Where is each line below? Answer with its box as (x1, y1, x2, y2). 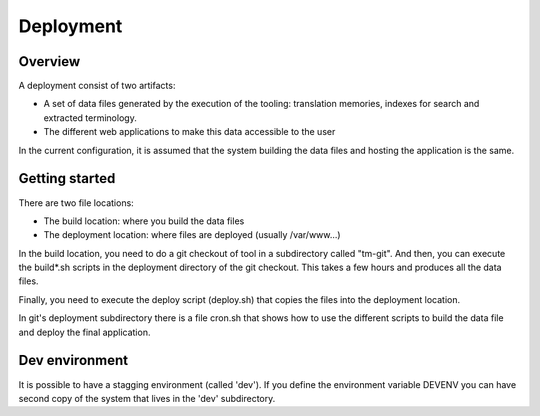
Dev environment (18, 352, 129, 369)
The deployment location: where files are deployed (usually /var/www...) (43, 229, 341, 241)
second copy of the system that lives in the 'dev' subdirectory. (18, 392, 276, 404)
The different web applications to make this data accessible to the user (43, 126, 336, 138)
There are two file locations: (18, 196, 134, 209)
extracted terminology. (43, 111, 137, 124)
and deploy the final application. (18, 326, 151, 338)
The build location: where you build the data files (43, 215, 245, 227)
